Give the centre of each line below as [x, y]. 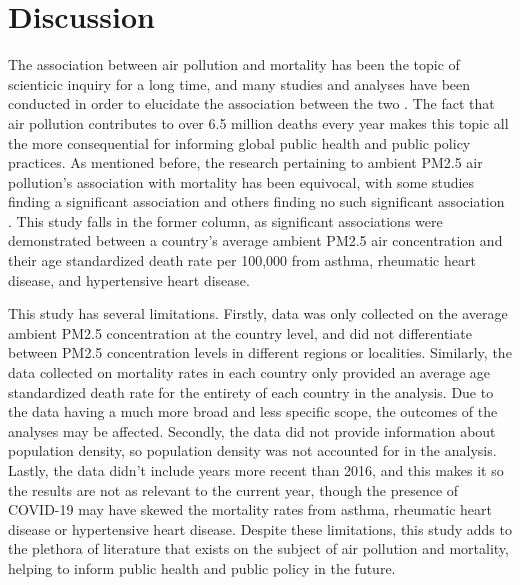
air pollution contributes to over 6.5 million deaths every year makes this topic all [258, 122]
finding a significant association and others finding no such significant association [256, 201]
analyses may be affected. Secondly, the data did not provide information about [252, 430]
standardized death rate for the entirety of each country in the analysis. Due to [251, 391]
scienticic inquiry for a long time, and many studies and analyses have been [239, 83]
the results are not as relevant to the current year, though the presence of [233, 489]
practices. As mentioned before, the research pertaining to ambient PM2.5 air [245, 162]
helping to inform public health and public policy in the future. [202, 567]
